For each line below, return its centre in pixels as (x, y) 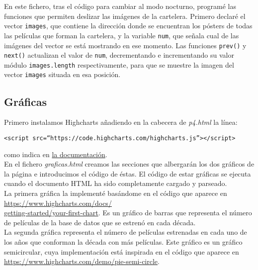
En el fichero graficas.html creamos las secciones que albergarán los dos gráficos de (129, 164)
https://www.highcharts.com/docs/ (58, 203)
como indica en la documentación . (56, 154)
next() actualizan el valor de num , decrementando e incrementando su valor (119, 55)
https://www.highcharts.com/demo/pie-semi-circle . (82, 261)
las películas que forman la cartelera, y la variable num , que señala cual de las (122, 35)
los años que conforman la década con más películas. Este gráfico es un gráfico (123, 241)
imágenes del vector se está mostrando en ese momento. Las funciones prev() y (125, 45)
